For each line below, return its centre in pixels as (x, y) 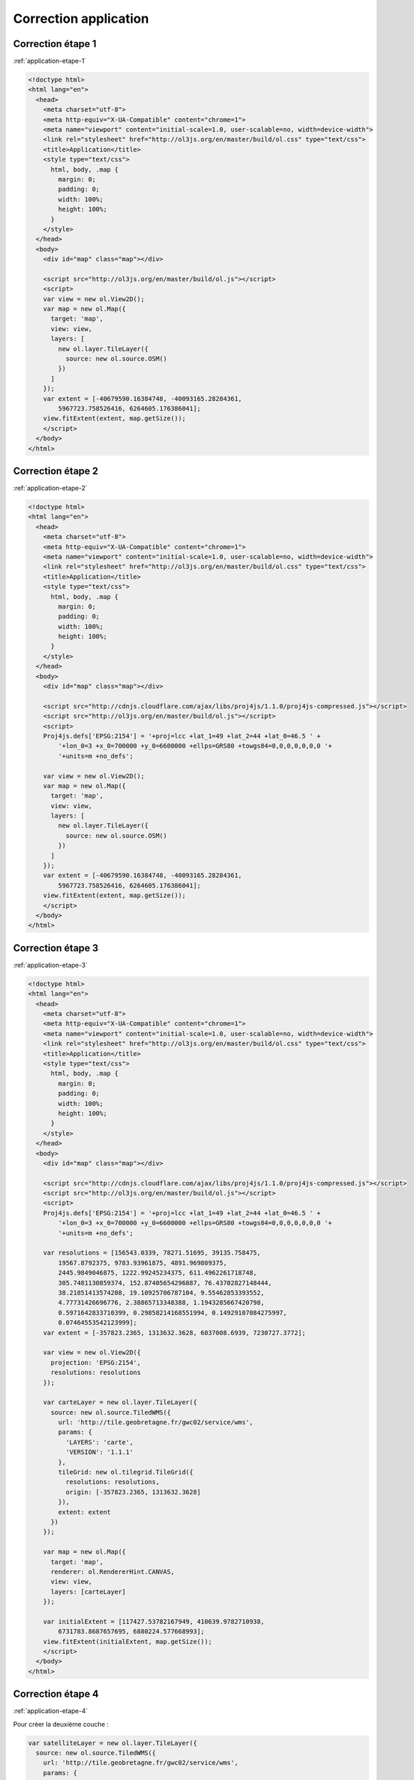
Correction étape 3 (56, 948)
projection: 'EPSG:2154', (96, 1362)
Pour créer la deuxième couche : (61, 1724)
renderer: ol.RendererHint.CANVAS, (113, 1571)
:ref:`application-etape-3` (51, 965)
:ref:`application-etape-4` (51, 1711)
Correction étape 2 (56, 471)
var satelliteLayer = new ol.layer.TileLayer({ (112, 1743)
